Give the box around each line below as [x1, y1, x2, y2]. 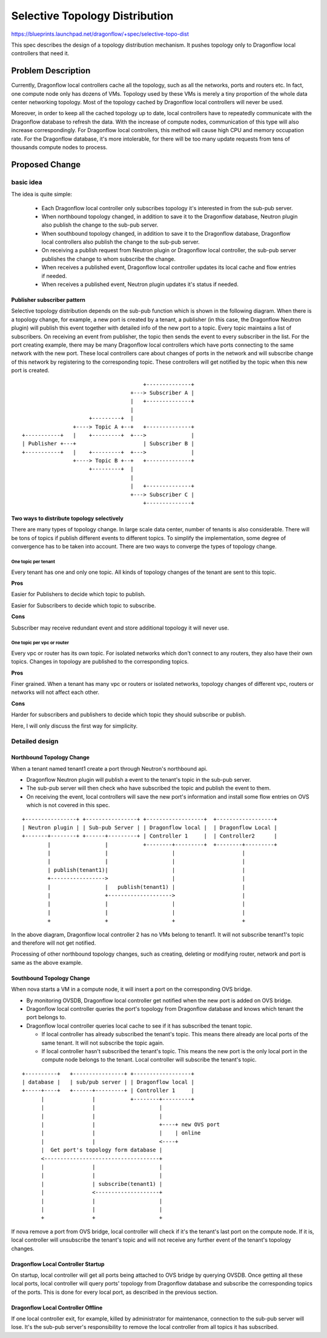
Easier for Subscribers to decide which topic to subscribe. [11, 602, 156, 609]
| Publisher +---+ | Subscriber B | [22, 440, 195, 447]
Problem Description [11, 65, 91, 76]
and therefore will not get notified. [11, 939, 96, 947]
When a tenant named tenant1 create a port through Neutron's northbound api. [11, 765, 208, 772]
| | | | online [41, 1130, 201, 1136]
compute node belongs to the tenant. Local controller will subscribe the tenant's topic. [41, 1056, 257, 1063]
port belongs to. [26, 1014, 67, 1021]
